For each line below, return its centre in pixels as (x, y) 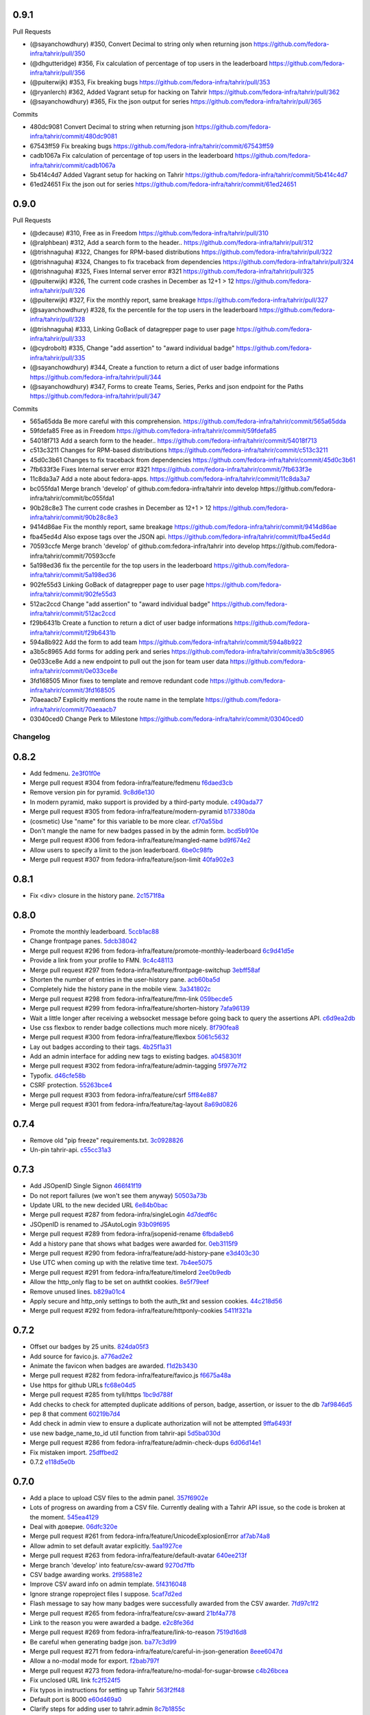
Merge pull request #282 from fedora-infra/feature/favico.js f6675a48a (131, 1375)
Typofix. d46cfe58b (58, 1075)
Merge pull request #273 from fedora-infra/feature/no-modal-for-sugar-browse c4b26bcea (159, 1670)
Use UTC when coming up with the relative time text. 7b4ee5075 (121, 1263)
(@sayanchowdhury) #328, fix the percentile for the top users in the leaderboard (144, 309)
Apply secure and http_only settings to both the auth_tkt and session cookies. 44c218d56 (156, 1301)
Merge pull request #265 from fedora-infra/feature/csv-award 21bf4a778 (133, 1613)
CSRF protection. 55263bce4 (71, 1085)
